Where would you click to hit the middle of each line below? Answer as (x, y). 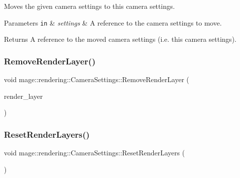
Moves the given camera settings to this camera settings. (89, 6)
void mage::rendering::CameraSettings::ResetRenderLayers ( (94, 153)
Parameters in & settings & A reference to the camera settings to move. (113, 22)
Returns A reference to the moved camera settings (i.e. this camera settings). (120, 39)
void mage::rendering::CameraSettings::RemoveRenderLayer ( (97, 79)
